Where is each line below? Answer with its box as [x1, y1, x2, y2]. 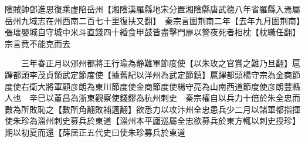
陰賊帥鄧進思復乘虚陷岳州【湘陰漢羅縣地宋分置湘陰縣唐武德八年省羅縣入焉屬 [5, 3, 300, 15]
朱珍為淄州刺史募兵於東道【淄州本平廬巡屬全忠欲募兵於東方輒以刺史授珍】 [12, 114, 300, 127]
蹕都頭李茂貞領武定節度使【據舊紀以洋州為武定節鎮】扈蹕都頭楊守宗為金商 [5, 68, 292, 80]
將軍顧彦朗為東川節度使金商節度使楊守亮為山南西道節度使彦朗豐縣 [45, 80, 300, 92]
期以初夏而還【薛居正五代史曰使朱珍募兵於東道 [5, 126, 185, 138]
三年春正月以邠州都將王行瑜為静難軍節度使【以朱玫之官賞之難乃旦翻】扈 [21, 57, 300, 69]
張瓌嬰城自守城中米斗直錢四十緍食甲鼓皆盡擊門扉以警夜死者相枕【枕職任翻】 [5, 26, 300, 38]
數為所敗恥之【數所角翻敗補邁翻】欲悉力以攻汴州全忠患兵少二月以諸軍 [5, 103, 276, 115]
